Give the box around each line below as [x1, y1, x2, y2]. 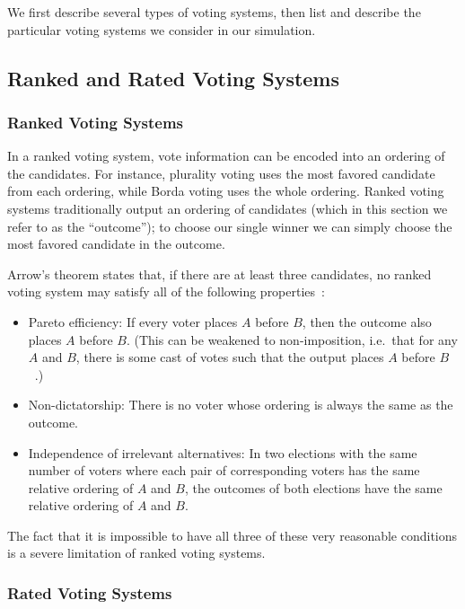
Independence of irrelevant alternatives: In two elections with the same [28, 443, 417, 462]
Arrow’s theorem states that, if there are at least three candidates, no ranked [7, 264, 432, 283]
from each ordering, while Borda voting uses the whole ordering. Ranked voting [7, 181, 444, 200]
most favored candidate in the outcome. [7, 234, 225, 253]
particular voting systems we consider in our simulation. [7, 20, 316, 39]
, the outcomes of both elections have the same [184, 478, 443, 497]
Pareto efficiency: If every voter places [28, 312, 238, 331]
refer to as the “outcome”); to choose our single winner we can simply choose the [7, 216, 452, 235]
